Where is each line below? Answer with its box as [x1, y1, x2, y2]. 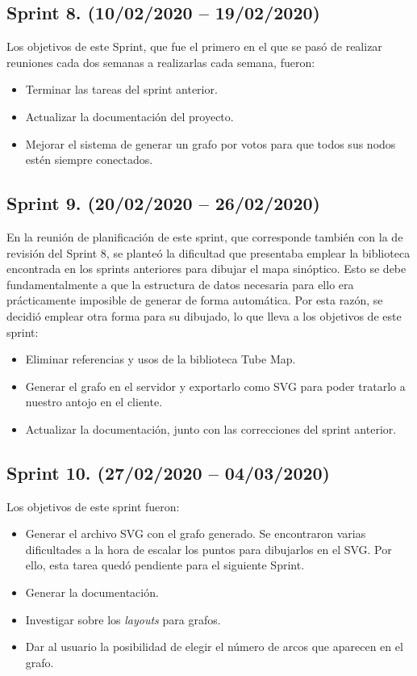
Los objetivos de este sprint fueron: [6, 498, 180, 514]
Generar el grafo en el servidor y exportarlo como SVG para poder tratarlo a [25, 377, 406, 394]
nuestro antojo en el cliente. [25, 393, 163, 410]
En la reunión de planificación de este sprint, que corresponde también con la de [6, 228, 403, 245]
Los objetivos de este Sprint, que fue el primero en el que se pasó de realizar [6, 38, 382, 55]
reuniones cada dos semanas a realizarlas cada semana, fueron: [6, 53, 315, 70]
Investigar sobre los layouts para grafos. [25, 611, 221, 628]
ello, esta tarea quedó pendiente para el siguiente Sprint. [25, 556, 305, 573]
